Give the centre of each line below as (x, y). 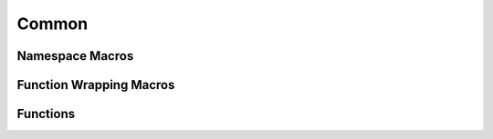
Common (52, 24)
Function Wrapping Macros (96, 85)
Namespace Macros (75, 56)
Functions (46, 114)
